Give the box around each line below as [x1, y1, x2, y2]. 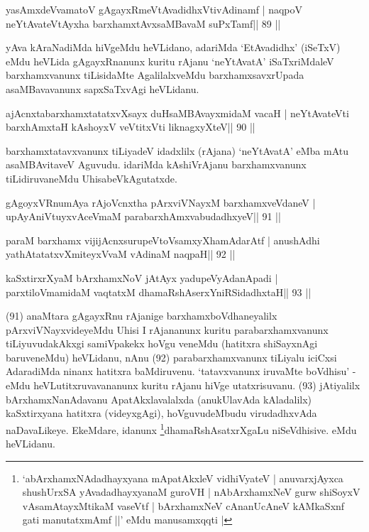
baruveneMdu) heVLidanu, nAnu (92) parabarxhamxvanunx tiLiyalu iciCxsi [6, 349, 337, 364]
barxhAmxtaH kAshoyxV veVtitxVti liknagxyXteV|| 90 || [6, 119, 255, 134]
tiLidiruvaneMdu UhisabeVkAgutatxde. [6, 170, 177, 185]
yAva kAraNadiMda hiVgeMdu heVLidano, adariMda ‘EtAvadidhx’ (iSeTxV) [6, 40, 341, 55]
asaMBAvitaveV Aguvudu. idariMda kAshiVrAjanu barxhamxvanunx [6, 157, 307, 172]
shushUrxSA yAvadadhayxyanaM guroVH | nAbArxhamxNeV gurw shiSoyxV [22, 484, 360, 499]
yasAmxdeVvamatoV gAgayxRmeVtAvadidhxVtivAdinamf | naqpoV [6, 2, 302, 16]
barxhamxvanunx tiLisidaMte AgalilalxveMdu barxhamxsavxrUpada [6, 67, 304, 82]
